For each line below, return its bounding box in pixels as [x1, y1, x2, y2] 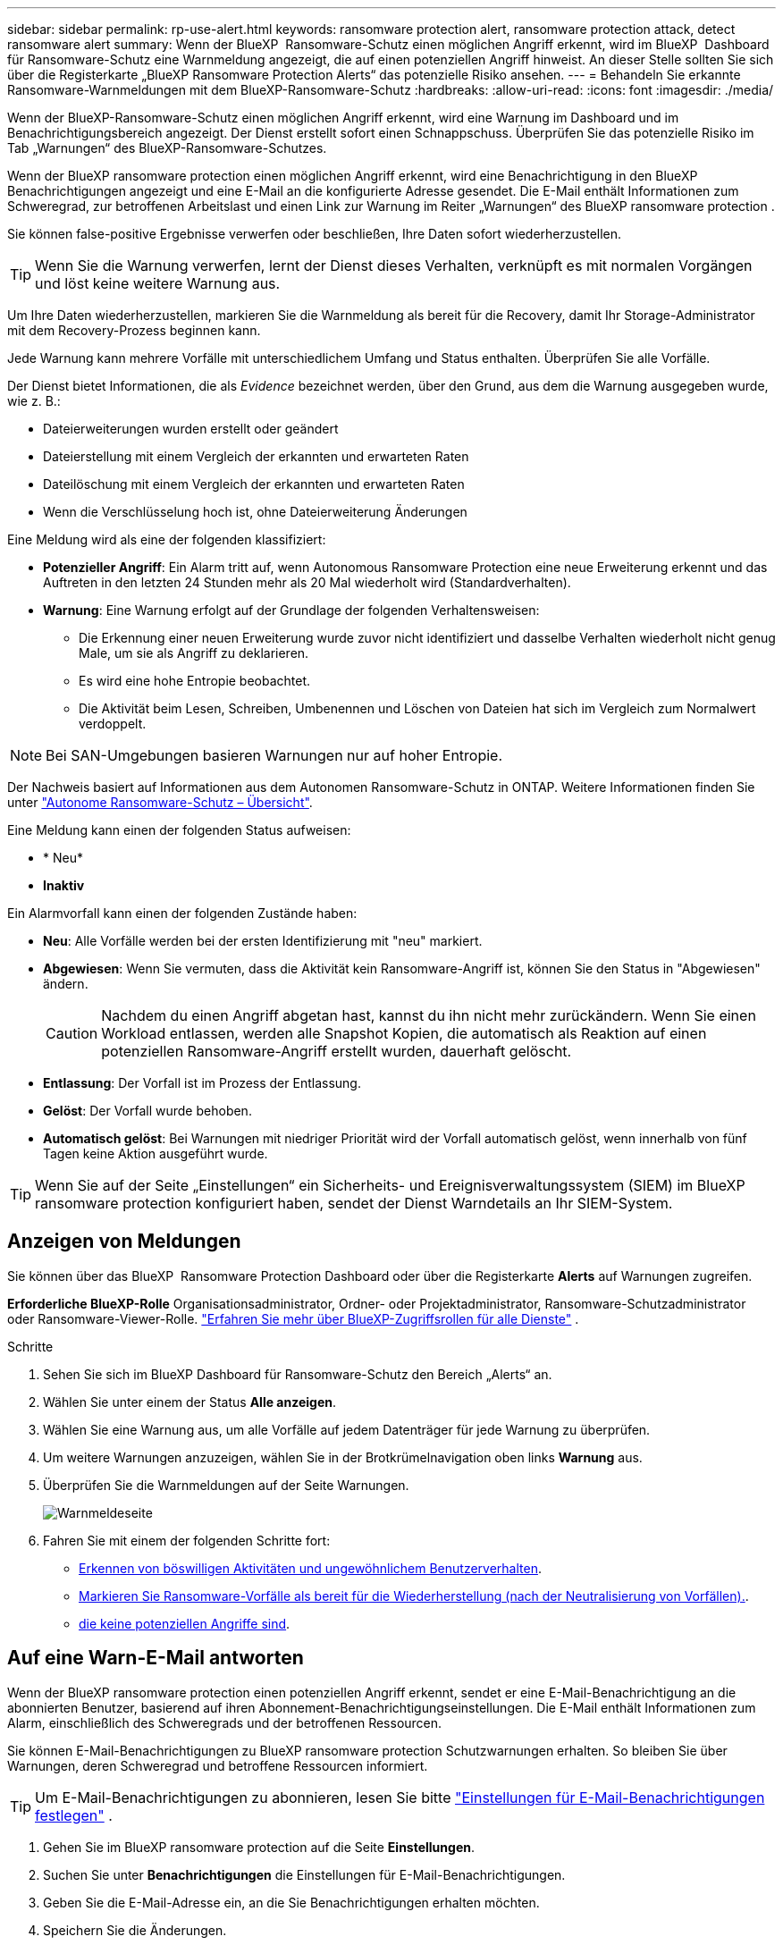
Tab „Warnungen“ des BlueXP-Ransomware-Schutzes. [7, 140, 327, 156]
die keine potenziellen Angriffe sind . [79, 1615, 290, 1631]
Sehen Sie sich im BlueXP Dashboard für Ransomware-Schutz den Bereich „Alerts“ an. [43, 1366, 552, 1382]
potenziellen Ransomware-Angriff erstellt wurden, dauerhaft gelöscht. [101, 1042, 572, 1060]
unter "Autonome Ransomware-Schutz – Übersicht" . [7, 795, 313, 810]
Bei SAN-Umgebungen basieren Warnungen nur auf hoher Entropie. [46, 746, 503, 764]
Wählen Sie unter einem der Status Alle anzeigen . [43, 1393, 336, 1410]
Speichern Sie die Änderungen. [43, 1922, 227, 1938]
